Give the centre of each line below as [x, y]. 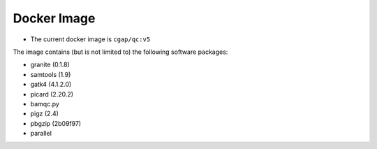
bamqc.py [45, 104]
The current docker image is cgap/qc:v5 [90, 39]
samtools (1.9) [51, 74]
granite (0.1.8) [50, 65]
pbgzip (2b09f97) [56, 123]
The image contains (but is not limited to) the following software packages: [120, 52]
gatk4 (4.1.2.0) [51, 85]
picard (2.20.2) [52, 94]
